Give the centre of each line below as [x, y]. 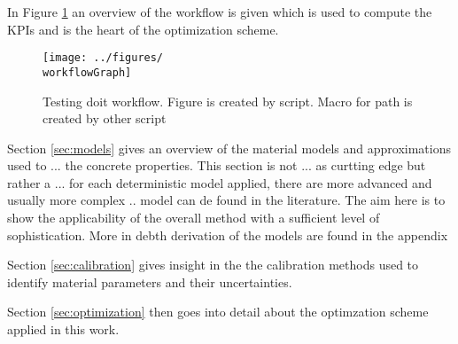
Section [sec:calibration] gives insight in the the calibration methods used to [213, 265]
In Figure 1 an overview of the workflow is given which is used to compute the [220, 12]
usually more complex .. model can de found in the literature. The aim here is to [226, 200]
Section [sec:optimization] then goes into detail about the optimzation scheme [218, 312]
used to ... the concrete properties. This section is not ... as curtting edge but [217, 165]
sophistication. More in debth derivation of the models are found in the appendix [228, 235]
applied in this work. [63, 329]
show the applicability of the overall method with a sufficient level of [194, 218]
